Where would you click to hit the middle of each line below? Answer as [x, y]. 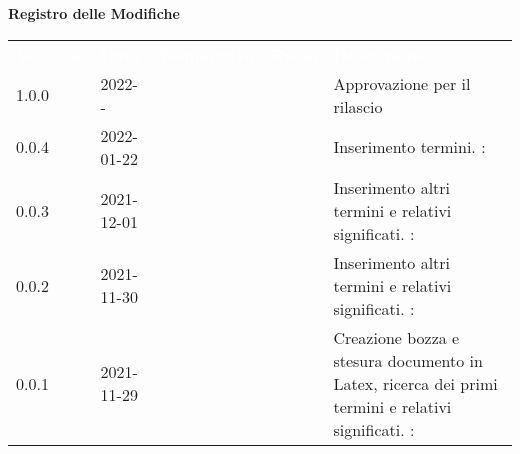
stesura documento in [408, 360]
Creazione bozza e [396, 337]
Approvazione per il [402, 83]
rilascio [358, 106]
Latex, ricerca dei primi [415, 383]
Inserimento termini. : [409, 147]
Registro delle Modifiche [94, 13]
